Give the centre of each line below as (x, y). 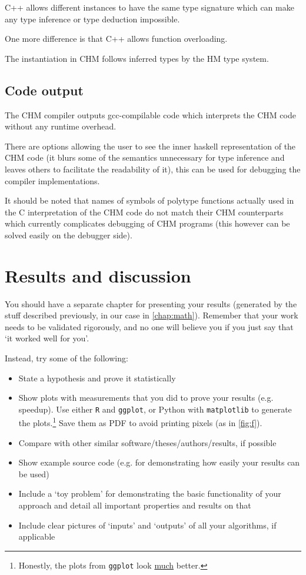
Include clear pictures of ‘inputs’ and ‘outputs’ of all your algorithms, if (147, 525)
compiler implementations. (52, 180)
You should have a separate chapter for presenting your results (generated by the (151, 303)
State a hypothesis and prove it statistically (97, 378)
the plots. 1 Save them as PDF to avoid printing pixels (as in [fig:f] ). (140, 422)
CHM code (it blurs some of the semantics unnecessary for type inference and (145, 157)
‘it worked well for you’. (47, 338)
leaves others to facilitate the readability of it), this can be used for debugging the (153, 169)
